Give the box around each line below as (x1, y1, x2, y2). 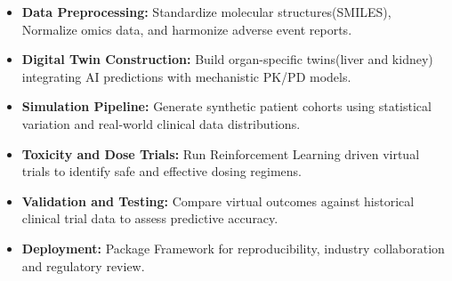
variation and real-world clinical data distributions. (21, 114, 301, 132)
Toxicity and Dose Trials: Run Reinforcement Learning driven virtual (21, 144, 420, 163)
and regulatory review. (21, 256, 145, 275)
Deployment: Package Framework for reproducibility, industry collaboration (21, 238, 445, 257)
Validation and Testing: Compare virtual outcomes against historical (21, 191, 415, 210)
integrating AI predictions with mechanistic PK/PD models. (21, 67, 351, 85)
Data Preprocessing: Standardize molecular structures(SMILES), (21, 3, 391, 20)
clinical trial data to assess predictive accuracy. (21, 209, 278, 228)
